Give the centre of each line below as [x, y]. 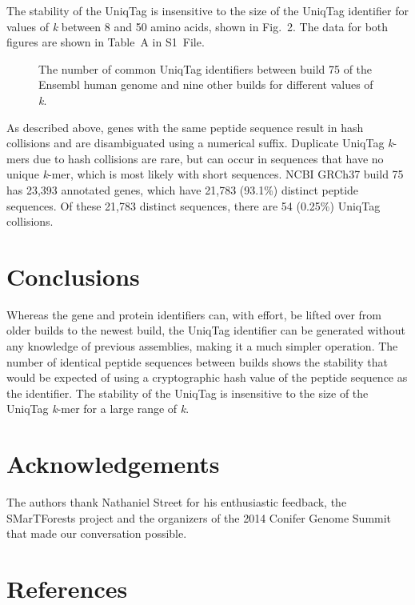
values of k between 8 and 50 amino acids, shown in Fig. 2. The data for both [198, 26]
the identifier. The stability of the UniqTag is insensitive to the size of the [188, 393]
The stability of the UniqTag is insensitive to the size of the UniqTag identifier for [207, 10]
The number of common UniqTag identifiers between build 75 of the [206, 68]
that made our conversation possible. [97, 533]
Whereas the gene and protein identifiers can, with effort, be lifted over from [194, 314]
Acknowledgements [113, 464]
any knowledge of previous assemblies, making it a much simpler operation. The [202, 346]
